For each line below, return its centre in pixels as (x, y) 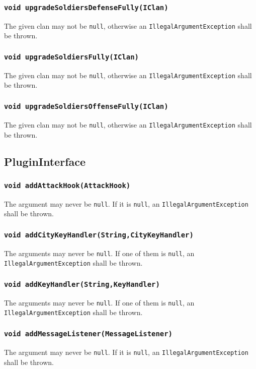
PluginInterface (45, 162)
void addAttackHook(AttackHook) (67, 185)
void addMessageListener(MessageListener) (88, 334)
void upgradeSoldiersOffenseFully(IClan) (86, 106)
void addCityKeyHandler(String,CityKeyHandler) (99, 235)
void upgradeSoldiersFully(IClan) (71, 57)
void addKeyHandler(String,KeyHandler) (82, 284)
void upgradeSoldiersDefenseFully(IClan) (86, 7)
